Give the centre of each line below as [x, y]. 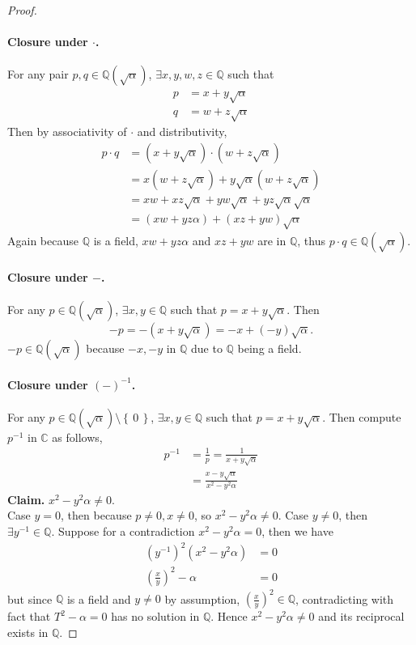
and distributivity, [182, 131]
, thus [312, 241]
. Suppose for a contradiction [123, 530]
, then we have [297, 530]
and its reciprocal [361, 616]
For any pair [38, 74]
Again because [43, 241]
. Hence [229, 616]
